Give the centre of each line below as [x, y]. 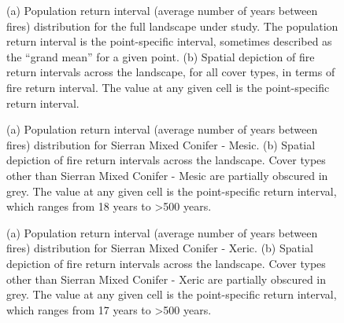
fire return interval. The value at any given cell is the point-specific [168, 87]
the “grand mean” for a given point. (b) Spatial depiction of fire [161, 56]
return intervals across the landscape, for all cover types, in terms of [171, 72]
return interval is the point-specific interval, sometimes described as [169, 41]
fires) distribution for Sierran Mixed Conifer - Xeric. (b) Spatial [160, 248]
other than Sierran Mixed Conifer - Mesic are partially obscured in [167, 175]
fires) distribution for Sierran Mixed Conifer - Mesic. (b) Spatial [161, 144]
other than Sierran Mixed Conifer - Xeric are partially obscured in [166, 279]
